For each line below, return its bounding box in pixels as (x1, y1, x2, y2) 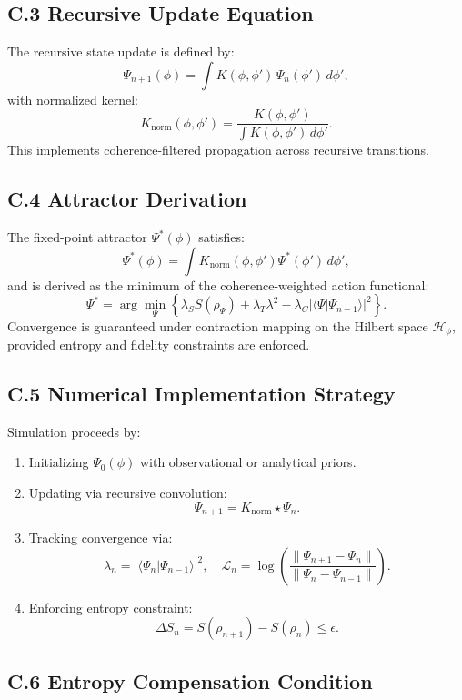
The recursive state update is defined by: (7, 42, 235, 61)
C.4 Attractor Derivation (7, 185, 247, 213)
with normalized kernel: (7, 89, 138, 108)
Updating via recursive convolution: (28, 482, 227, 502)
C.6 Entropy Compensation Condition (7, 666, 373, 695)
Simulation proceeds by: (7, 421, 141, 441)
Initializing (28, 452, 89, 472)
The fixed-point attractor (7, 228, 147, 247)
